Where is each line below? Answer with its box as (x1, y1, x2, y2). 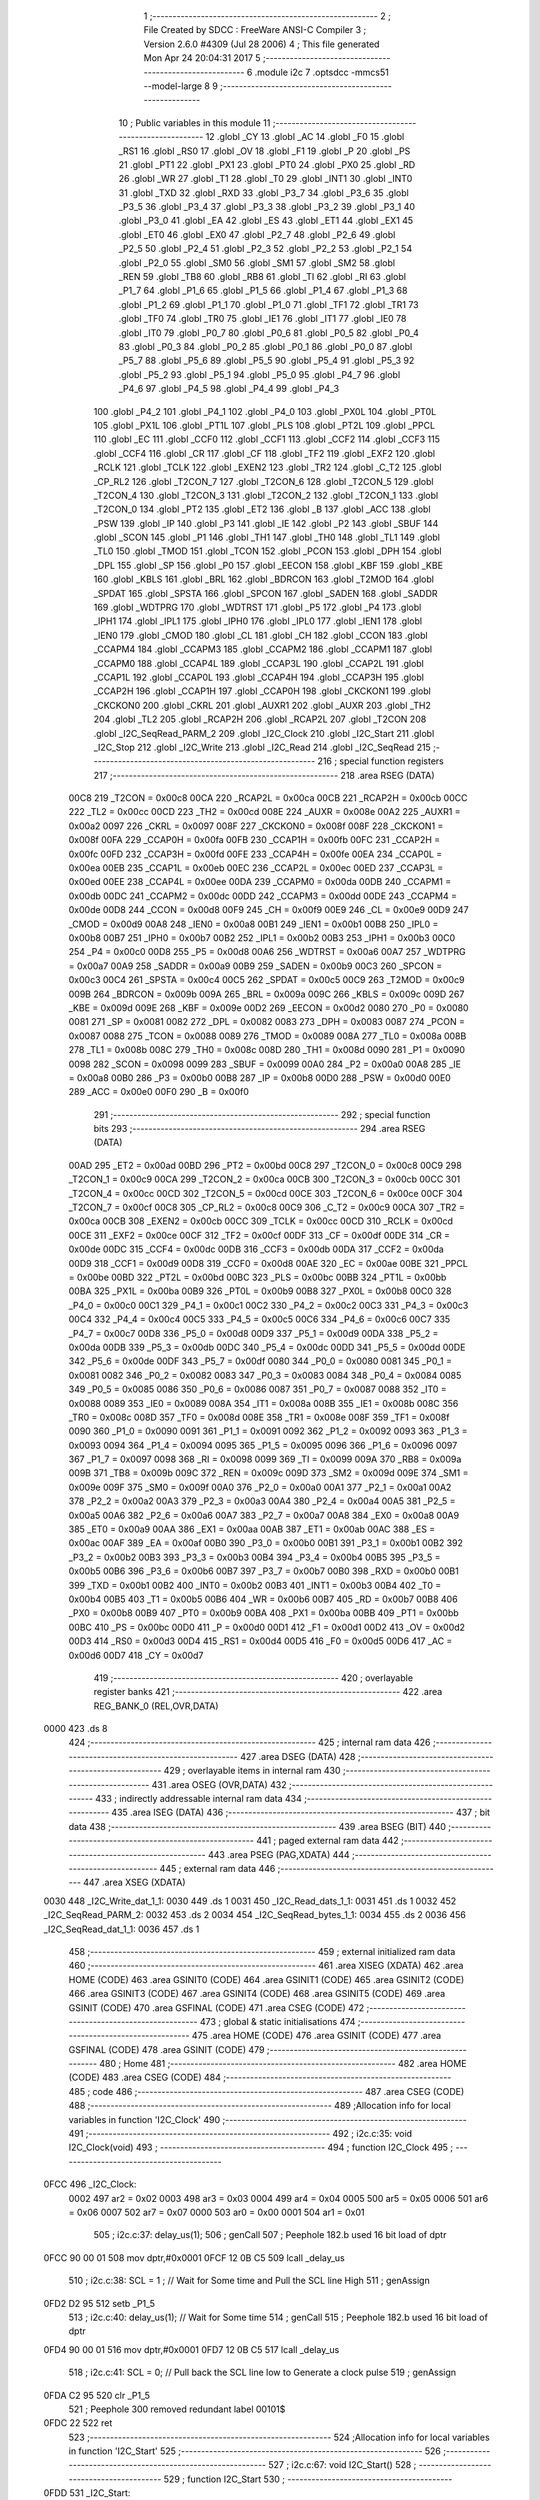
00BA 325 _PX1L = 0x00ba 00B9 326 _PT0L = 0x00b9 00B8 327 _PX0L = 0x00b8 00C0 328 (68, 1285, 452, 1297)
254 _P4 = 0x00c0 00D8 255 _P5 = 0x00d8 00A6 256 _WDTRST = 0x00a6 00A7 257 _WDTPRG (68, 946, 466, 958)
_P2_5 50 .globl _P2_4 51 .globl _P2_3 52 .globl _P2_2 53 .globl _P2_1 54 (118, 243, 413, 255)
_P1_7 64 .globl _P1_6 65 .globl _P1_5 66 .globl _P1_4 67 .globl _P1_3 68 (118, 285, 408, 297)
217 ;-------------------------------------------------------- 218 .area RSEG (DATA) (93, 769, 435, 781)
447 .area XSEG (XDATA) (83, 1876, 186, 1889)
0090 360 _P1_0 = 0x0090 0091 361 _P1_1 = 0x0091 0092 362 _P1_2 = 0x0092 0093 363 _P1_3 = (68, 1425, 469, 1437)
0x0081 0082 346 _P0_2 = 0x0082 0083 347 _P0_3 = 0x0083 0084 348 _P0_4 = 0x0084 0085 (68, 1369, 462, 1381)
